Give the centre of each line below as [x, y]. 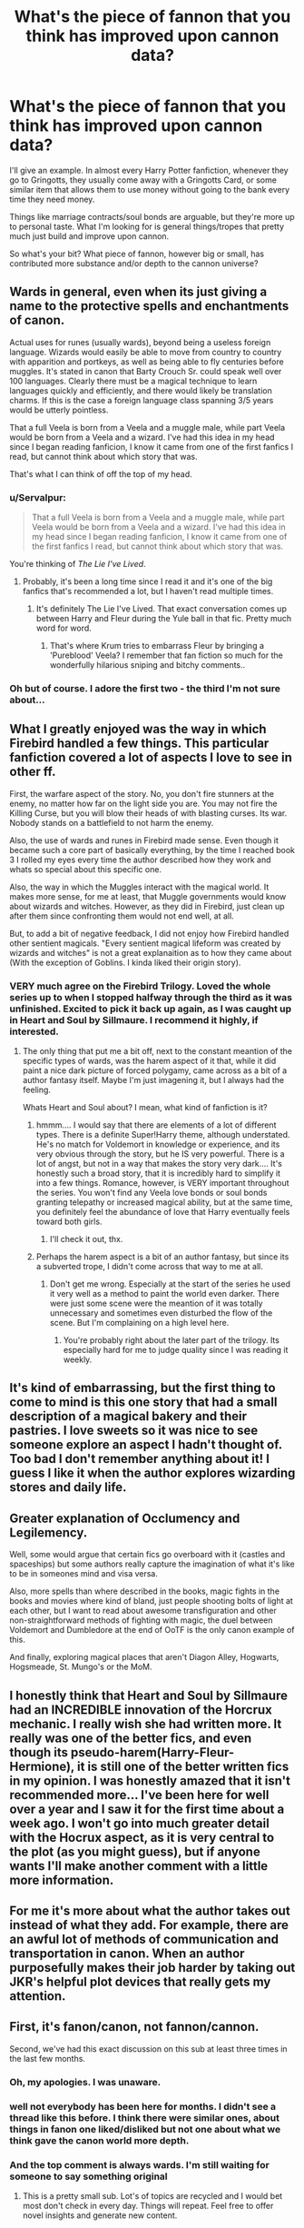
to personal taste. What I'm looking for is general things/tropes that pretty [147, 226]
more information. [62, 1880]
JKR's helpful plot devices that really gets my [140, 1982]
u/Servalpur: [38, 497]
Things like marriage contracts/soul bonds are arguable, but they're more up [152, 216]
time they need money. [52, 199]
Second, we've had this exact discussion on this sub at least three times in [148, 2049]
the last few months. [48, 2058]
